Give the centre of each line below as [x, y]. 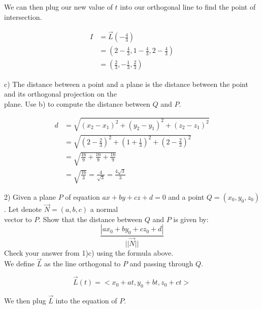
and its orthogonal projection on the [60, 94]
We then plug [25, 301]
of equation [83, 197]
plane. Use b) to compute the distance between [77, 103]
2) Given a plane [30, 197]
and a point [186, 197]
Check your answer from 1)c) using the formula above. [89, 252]
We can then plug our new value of [58, 7]
